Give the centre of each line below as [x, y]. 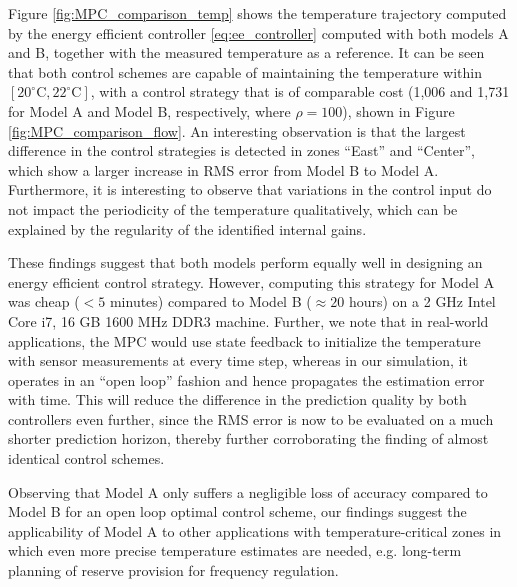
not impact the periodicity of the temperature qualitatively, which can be [233, 208]
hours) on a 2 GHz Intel [422, 301]
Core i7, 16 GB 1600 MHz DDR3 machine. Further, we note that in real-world [248, 320]
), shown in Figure [398, 110]
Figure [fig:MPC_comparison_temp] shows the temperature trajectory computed [257, 13]
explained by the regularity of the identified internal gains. [187, 228]
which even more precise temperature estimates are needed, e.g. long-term [235, 550]
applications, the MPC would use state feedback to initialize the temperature [244, 340]
